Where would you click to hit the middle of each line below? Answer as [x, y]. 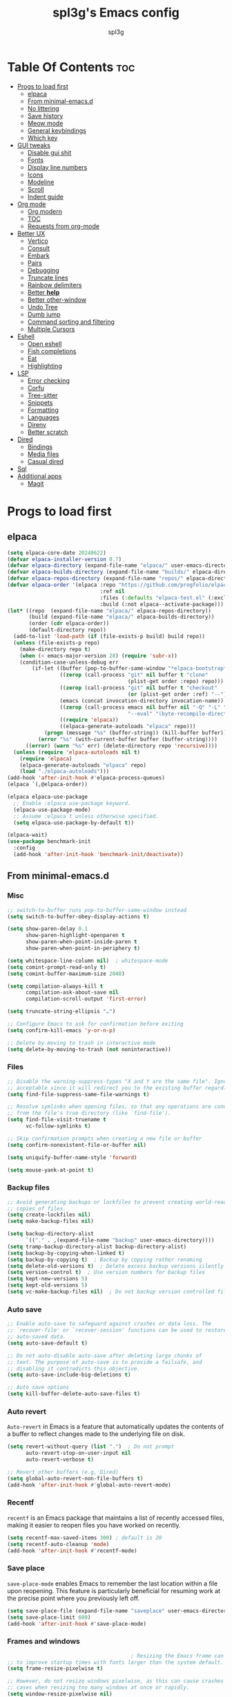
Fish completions [52, 351]
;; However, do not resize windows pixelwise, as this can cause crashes [116, 1681]
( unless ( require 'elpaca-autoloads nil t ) [77, 752]
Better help [43, 292]
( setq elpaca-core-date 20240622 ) [57, 553]
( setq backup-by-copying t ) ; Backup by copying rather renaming [105, 1260]
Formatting [43, 410]
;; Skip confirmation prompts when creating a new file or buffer [105, 1138]
